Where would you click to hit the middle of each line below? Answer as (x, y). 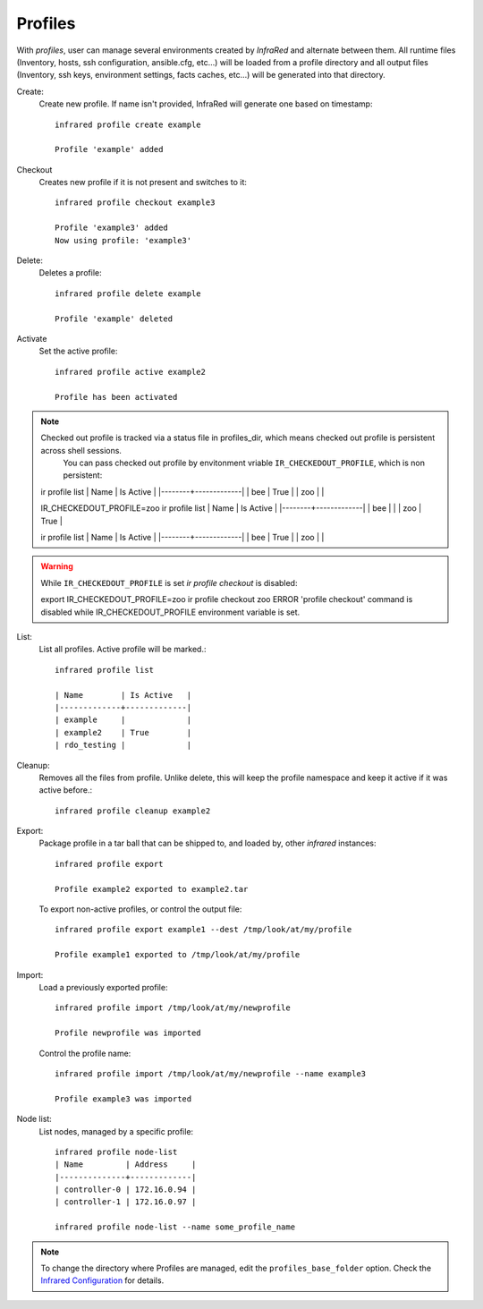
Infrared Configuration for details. (102, 1280)
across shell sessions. (81, 450)
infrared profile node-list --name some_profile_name (175, 1227)
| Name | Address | (126, 1164)
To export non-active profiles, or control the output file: (140, 909)
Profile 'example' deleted (114, 319)
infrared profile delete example (128, 293)
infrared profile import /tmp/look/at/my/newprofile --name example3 (211, 1073)
